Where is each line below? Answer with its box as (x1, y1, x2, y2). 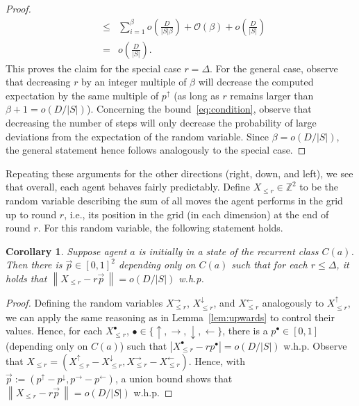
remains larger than (230, 88, 314, 102)
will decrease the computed (198, 74, 314, 89)
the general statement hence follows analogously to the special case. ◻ (6, 143, 306, 157)
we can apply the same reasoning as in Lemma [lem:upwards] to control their (6, 309, 335, 324)
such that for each (231, 257, 308, 272)
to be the (299, 179, 338, 194)
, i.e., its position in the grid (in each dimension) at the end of (64, 206, 329, 221)
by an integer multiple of (81, 74, 187, 89)
